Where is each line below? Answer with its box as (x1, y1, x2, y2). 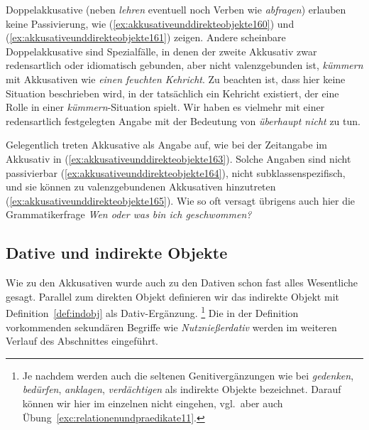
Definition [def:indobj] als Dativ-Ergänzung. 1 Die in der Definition (6, 303, 299, 320)
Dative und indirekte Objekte (6, 242, 228, 264)
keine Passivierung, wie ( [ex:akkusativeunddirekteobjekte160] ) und (6, 16, 294, 31)
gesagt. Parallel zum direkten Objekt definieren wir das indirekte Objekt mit (6, 289, 339, 303)
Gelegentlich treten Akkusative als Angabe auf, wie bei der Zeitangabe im (6, 137, 327, 152)
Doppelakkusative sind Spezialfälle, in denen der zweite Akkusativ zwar (6, 43, 317, 58)
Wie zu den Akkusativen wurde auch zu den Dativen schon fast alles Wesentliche (6, 275, 358, 290)
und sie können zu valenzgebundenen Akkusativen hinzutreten (6, 179, 276, 194)
